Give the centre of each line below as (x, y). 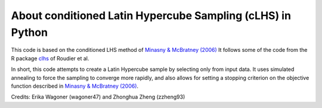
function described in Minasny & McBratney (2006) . (75, 86)
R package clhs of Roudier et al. (50, 58)
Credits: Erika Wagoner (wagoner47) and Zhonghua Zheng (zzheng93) (98, 97)
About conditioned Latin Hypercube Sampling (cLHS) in (151, 16)
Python (29, 32)
